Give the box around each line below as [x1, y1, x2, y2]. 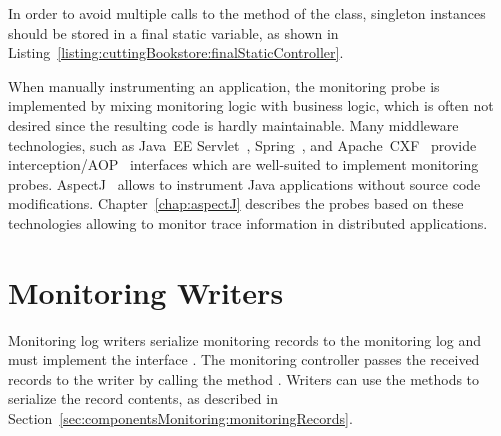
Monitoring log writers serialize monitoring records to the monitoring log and [8, 329, 482, 350]
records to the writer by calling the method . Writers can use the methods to [8, 368, 480, 389]
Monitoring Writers [8, 271, 284, 312]
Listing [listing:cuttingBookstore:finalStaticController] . [8, 42, 344, 63]
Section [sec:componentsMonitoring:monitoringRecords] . [8, 408, 353, 429]
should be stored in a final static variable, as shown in [8, 22, 339, 43]
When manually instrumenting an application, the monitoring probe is [8, 75, 440, 96]
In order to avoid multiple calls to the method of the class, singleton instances [8, 3, 486, 23]
